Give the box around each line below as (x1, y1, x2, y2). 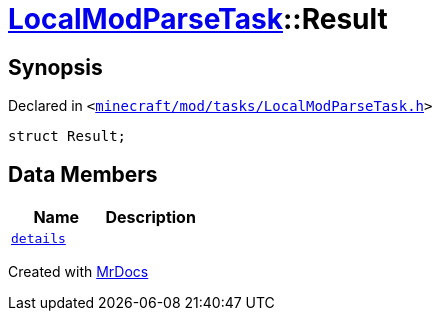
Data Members (8, 161, 158, 187)
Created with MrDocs (8, 263, 149, 281)
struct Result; (8, 128, 127, 145)
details (11, 231, 66, 247)
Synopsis (8, 54, 103, 80)
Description (105, 207, 196, 228)
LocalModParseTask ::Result (8, 2, 388, 36)
